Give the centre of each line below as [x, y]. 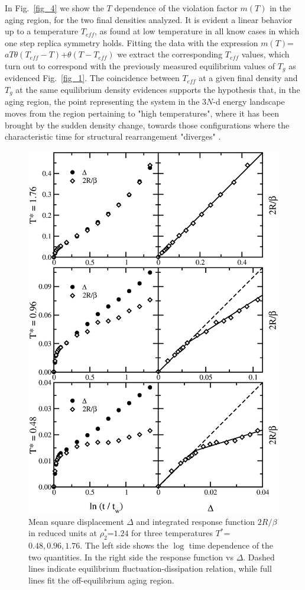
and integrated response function [196, 521]
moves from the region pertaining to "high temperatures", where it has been [142, 113]
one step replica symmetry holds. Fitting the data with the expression [132, 42]
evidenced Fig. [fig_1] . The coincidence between [92, 78]
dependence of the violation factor [176, 8]
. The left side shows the [124, 545]
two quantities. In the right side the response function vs [131, 557]
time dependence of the [231, 545]
